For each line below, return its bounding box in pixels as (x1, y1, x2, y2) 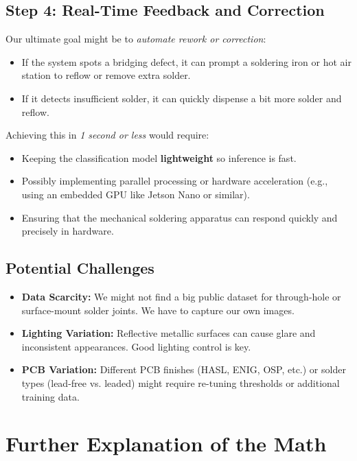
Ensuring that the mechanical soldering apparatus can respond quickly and (21, 210, 338, 224)
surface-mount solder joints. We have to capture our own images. (21, 303, 295, 317)
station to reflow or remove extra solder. (21, 68, 191, 82)
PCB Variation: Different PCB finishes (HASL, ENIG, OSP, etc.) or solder (21, 362, 346, 377)
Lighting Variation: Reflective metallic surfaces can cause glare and (21, 326, 316, 340)
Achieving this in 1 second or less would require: (5, 128, 209, 142)
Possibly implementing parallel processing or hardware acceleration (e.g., (21, 174, 328, 188)
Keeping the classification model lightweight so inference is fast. (21, 150, 297, 165)
